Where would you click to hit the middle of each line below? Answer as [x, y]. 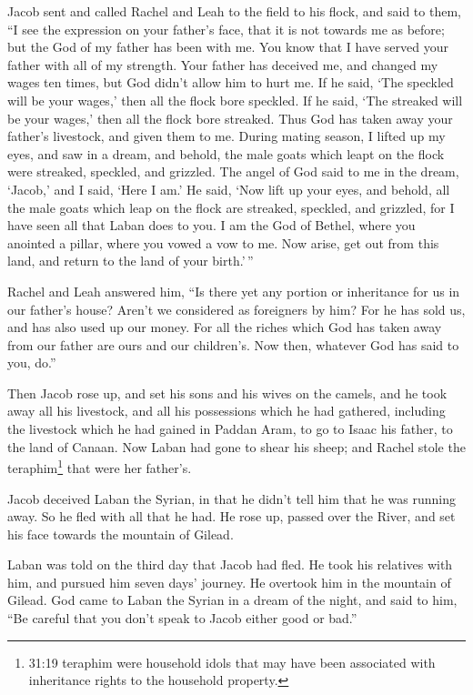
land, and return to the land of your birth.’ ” [131, 261]
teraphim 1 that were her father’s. [100, 466]
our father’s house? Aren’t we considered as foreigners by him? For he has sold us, [236, 309]
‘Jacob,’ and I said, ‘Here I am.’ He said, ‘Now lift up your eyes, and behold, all [229, 189]
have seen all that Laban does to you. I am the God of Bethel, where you [211, 225]
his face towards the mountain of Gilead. [121, 534]
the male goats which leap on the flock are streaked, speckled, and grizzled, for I [231, 207]
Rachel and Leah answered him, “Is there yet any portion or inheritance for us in [234, 291]
